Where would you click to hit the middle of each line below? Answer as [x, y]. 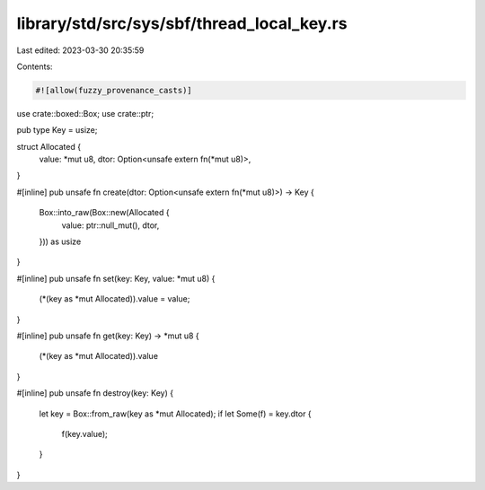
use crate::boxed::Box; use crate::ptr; [85, 113]
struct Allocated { [48, 146]
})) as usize [60, 241]
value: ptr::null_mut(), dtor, [110, 225]
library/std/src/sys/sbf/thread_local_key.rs [182, 23]
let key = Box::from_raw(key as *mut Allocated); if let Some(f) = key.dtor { [175, 414]
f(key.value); [84, 433]
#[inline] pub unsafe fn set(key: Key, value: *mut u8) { [116, 278]
